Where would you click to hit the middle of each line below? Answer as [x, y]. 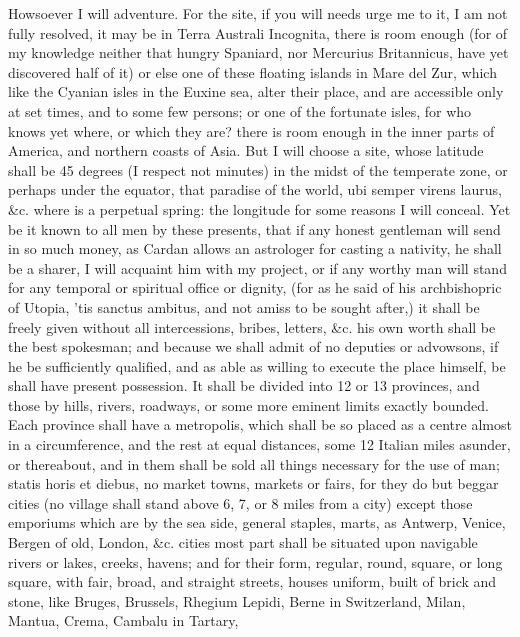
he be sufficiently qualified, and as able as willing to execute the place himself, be [257, 365]
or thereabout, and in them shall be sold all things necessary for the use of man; [254, 463]
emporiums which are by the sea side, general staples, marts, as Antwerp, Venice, [257, 522]
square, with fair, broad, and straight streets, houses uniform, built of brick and [252, 581]
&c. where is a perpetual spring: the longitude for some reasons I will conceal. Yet [259, 208]
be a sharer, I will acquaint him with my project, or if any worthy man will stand [257, 267]
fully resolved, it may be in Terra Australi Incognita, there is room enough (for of [258, 32]
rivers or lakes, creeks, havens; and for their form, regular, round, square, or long [255, 561]
